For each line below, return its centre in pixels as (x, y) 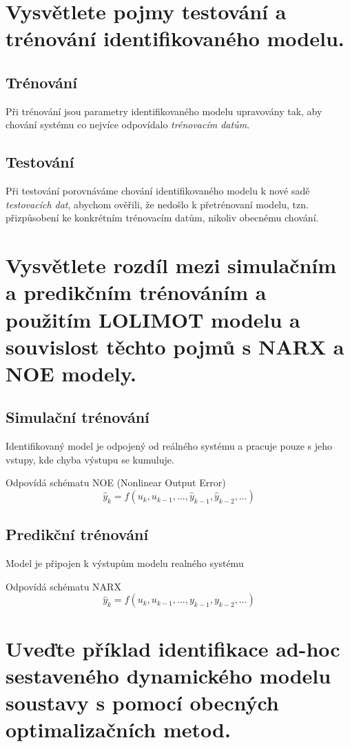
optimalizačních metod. (118, 729)
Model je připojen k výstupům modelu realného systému (125, 563)
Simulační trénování (78, 417)
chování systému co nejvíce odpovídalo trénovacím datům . (128, 124)
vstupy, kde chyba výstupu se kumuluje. (90, 459)
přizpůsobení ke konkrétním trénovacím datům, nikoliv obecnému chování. (162, 218)
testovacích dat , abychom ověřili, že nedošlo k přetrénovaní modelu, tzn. (157, 204)
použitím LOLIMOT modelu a (153, 319)
